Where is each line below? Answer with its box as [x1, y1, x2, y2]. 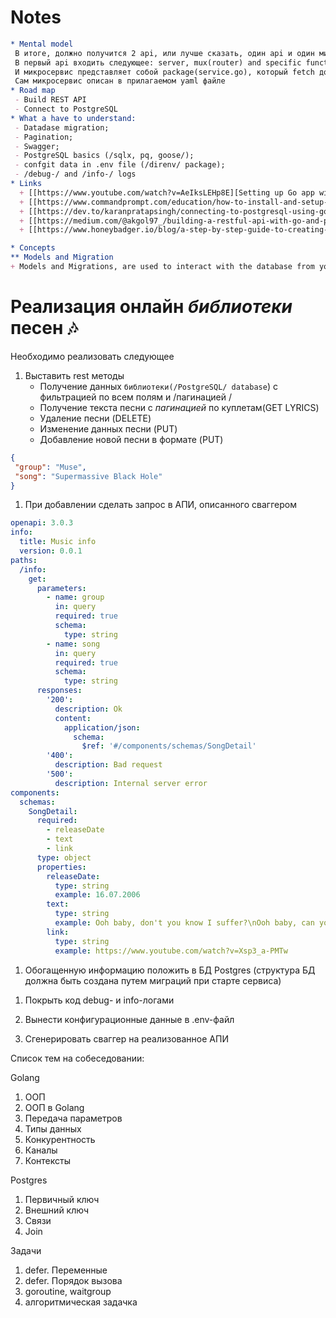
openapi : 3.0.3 [10, 518, 74, 528]
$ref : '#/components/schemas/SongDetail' [81, 741, 257, 751]
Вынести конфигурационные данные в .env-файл [24, 1013, 235, 1025]
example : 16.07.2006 [54, 890, 141, 900]
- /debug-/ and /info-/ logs [14, 169, 137, 180]
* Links [10, 179, 43, 189]
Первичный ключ [24, 1193, 100, 1205]
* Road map [10, 86, 56, 96]
